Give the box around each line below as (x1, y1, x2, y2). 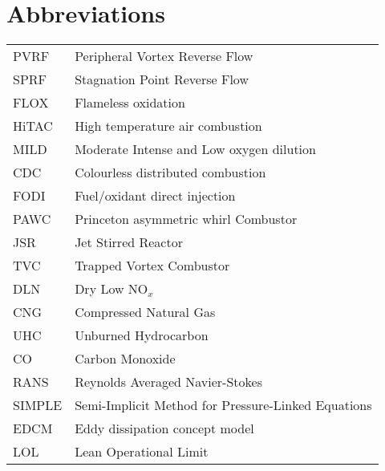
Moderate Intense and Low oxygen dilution (75, 140, 316, 159)
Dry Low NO (75, 279, 148, 298)
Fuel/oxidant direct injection (75, 186, 236, 205)
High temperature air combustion (75, 116, 262, 136)
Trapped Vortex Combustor (75, 256, 230, 275)
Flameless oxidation (75, 93, 185, 112)
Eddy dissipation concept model (75, 419, 254, 438)
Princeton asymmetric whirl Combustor (75, 209, 298, 229)
